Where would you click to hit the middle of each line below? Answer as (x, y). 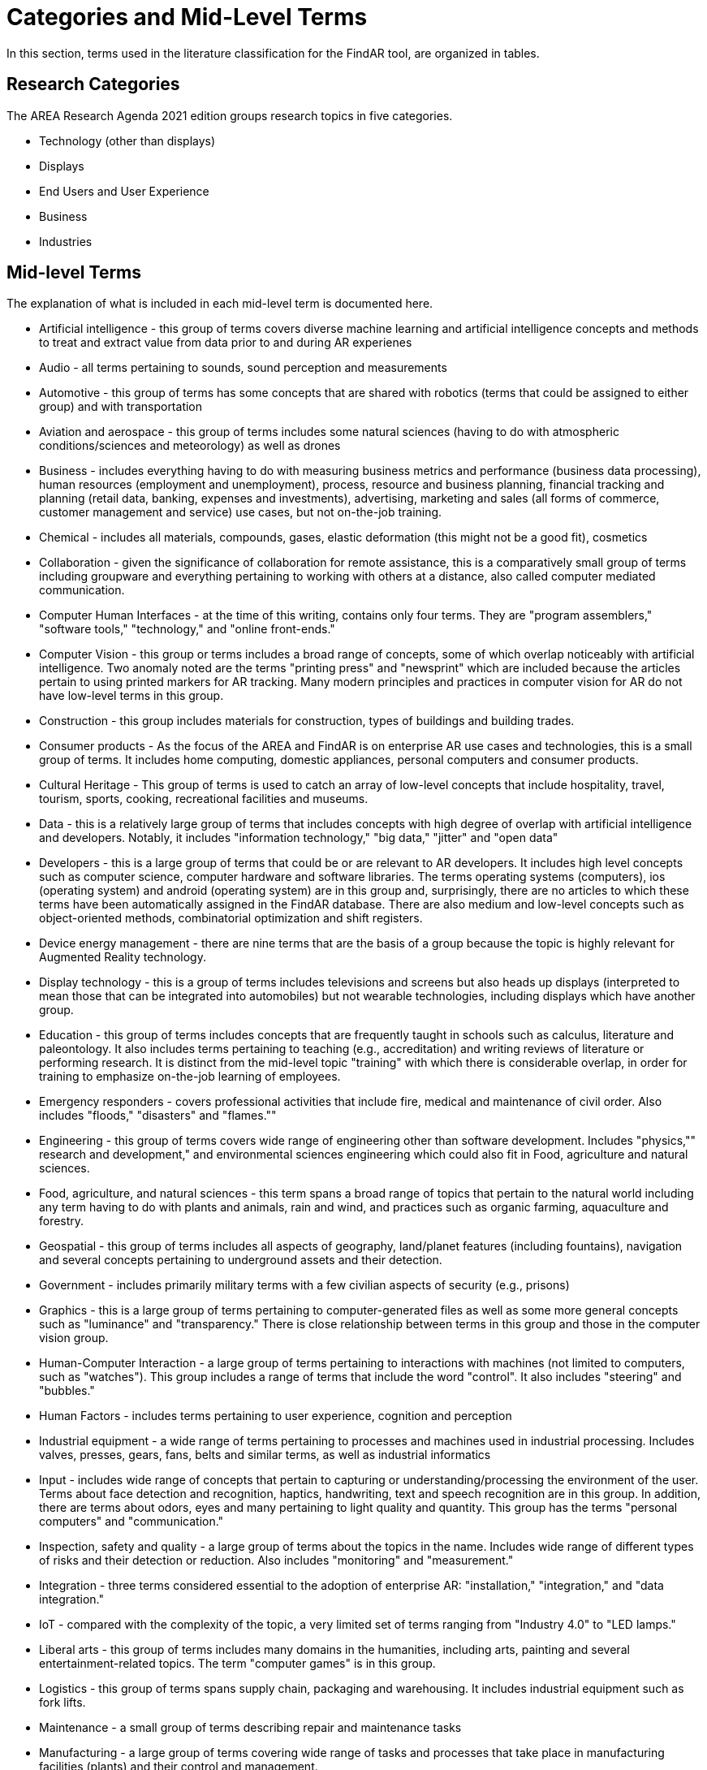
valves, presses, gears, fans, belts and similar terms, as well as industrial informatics (265, 1455)
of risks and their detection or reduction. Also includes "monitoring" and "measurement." (276, 1561)
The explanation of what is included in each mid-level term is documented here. (220, 304)
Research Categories (93, 84)
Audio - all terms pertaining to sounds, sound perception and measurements (243, 368)
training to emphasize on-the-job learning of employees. (190, 1077)
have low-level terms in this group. (131, 696)
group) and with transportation (121, 407)
